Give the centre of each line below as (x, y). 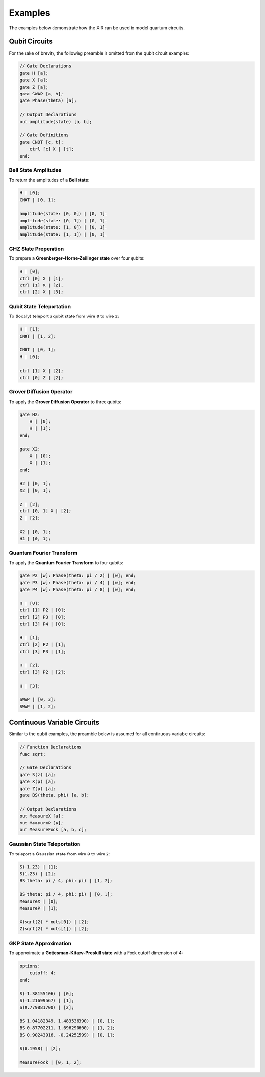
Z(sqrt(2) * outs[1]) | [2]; (54, 929)
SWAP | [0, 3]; (38, 700)
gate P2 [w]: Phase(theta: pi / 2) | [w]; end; (78, 576)
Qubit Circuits (31, 42)
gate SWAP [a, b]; (41, 94)
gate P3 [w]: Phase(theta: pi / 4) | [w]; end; (78, 583)
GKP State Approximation (40, 943)
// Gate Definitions (44, 135)
